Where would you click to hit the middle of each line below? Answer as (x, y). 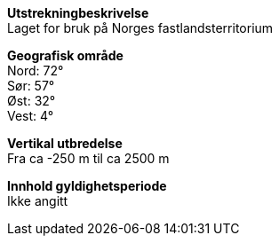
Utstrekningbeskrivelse (78, 13)
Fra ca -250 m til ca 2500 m (88, 158)
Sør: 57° (31, 86)
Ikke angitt (38, 201)
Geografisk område (65, 55)
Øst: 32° (32, 101)
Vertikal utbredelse (65, 143)
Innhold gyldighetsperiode (87, 186)
